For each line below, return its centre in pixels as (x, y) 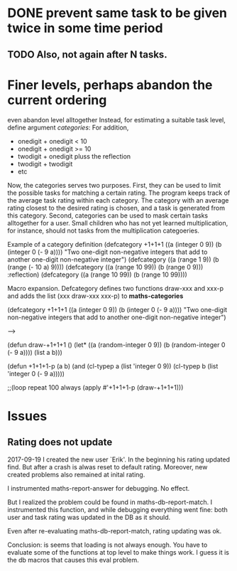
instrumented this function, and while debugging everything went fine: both (118, 509)
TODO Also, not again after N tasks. (88, 54)
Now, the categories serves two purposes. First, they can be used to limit (114, 185)
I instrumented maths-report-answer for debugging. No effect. (99, 488)
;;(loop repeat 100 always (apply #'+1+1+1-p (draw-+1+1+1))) (95, 387)
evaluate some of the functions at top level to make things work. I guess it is (118, 552)
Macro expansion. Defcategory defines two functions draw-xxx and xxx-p (116, 288)
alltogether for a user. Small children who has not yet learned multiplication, (118, 223)
